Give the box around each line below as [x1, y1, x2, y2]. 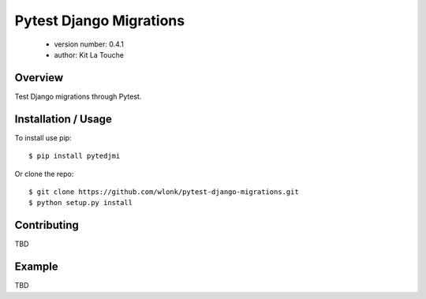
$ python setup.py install [28, 198, 133, 207]
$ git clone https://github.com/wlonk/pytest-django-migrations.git [28, 187, 299, 196]
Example [14, 260, 58, 274]
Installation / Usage [14, 112, 112, 125]
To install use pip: [14, 133, 72, 142]
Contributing [14, 219, 79, 232]
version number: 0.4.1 [54, 39, 124, 49]
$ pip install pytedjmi [28, 151, 121, 161]
